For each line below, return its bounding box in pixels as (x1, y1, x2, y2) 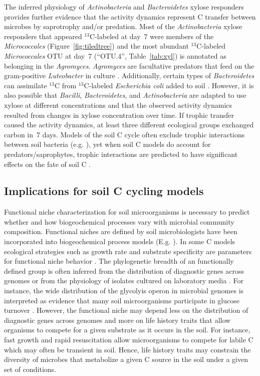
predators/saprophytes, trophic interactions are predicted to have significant (4, 148, 238, 159)
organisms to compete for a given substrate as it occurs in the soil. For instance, (4, 324, 250, 335)
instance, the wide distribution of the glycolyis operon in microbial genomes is (4, 285, 244, 296)
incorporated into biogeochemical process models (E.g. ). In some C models (4, 236, 235, 247)
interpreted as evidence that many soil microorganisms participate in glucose (4, 295, 239, 305)
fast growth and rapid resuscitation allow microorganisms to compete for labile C (4, 334, 253, 345)
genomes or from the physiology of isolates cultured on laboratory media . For (4, 275, 243, 286)
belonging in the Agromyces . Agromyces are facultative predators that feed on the (4, 60, 254, 71)
